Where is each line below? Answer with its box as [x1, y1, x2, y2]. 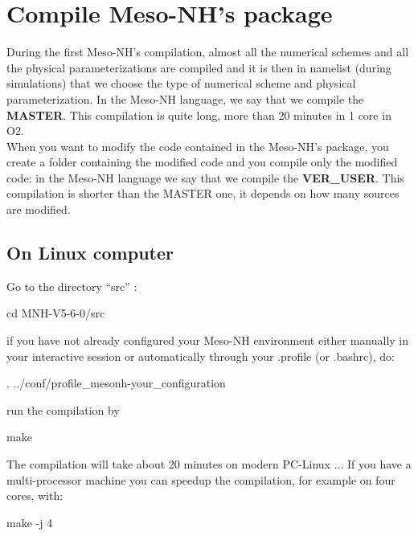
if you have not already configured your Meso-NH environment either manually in [6, 332, 409, 349]
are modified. [6, 201, 71, 218]
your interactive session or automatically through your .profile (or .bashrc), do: [6, 347, 395, 364]
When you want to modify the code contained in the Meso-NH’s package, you [6, 137, 389, 154]
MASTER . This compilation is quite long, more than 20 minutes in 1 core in [6, 106, 391, 123]
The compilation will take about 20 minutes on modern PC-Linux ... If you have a [6, 456, 412, 473]
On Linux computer [6, 240, 174, 265]
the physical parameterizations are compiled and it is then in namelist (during [6, 59, 391, 76]
